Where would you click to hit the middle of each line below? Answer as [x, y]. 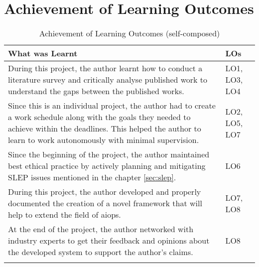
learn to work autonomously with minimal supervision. [104, 140]
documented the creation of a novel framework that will [105, 203]
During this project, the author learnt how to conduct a [105, 68]
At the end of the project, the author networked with [101, 229]
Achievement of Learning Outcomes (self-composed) [129, 33]
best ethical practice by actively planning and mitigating [107, 166]
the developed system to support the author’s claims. [101, 252]
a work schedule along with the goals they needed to [99, 117]
